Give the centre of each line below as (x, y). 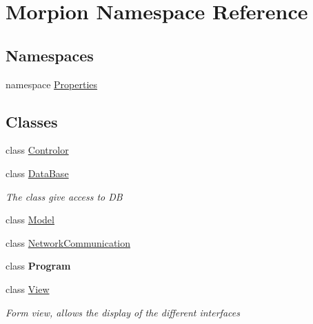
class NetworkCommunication (68, 242)
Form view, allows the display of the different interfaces (123, 312)
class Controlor (37, 150)
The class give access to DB (64, 196)
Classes (32, 121)
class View (28, 288)
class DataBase (37, 173)
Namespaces (50, 55)
